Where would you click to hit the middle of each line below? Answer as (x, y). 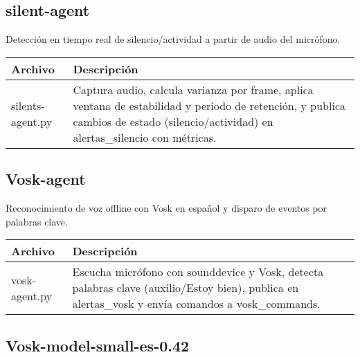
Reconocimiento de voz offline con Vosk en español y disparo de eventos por (166, 208)
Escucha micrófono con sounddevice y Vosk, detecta (198, 272)
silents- (28, 105)
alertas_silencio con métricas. (145, 137)
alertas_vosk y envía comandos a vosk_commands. (196, 304)
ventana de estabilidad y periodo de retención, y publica (209, 105)
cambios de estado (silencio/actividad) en (173, 121)
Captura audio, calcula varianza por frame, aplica (193, 89)
